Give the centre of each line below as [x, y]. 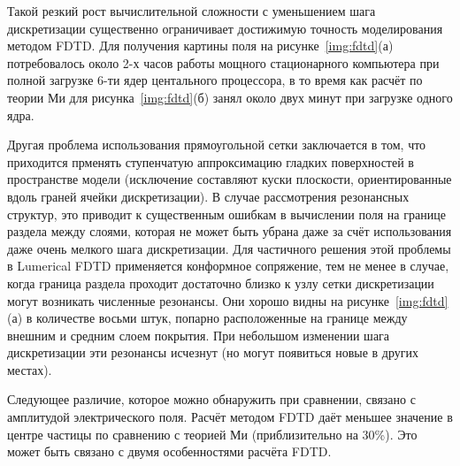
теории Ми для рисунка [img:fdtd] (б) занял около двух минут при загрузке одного [230, 97]
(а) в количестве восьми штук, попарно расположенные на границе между [207, 318]
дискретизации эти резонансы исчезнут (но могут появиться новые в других [213, 352]
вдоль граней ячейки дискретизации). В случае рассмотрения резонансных [208, 196]
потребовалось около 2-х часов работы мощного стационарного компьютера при [223, 62]
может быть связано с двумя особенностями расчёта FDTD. [169, 451]
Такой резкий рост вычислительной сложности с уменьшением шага [192, 11]
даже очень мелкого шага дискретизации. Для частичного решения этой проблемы [229, 248]
